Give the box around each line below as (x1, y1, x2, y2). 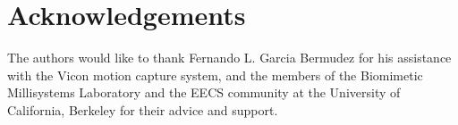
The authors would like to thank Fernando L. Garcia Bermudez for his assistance (7, 48, 452, 67)
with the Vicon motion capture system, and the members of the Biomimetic (7, 65, 423, 84)
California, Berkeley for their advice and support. (7, 100, 278, 119)
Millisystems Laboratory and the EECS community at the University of (7, 83, 401, 102)
